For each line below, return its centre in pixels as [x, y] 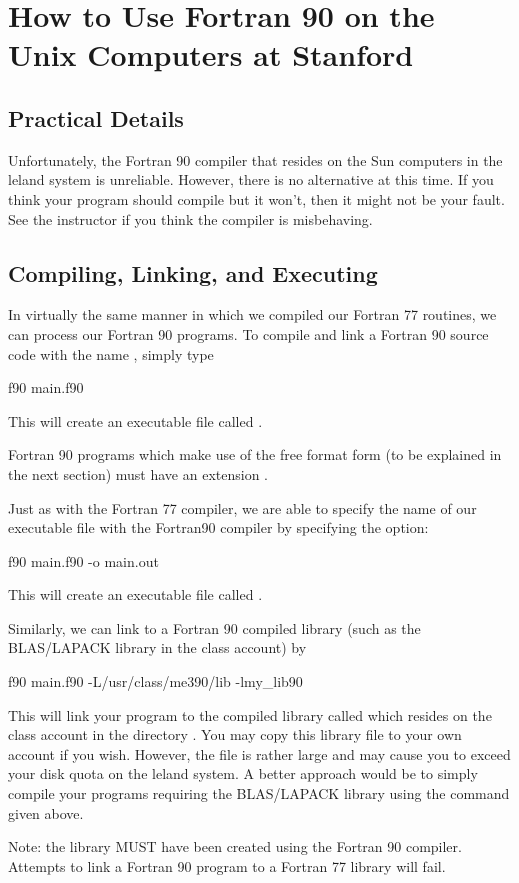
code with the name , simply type [111, 353]
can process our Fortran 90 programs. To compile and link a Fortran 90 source [248, 333]
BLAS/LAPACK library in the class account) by [157, 647]
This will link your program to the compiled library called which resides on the [250, 714]
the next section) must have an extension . [138, 473]
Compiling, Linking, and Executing [193, 272]
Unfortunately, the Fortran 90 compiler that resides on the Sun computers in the [255, 159]
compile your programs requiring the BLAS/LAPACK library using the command [259, 793]
